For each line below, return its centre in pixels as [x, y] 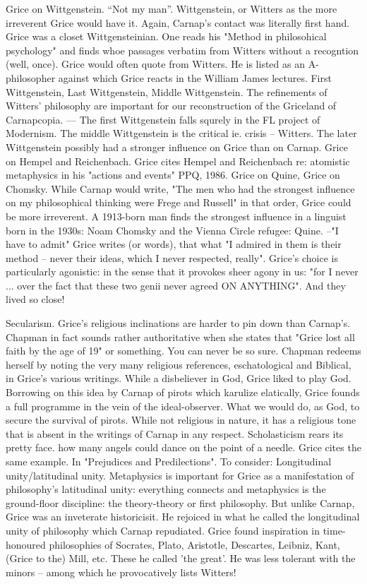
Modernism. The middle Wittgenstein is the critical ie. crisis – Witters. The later [181, 133]
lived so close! [35, 299]
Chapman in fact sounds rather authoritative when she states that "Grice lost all [180, 336]
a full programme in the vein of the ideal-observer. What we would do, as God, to [183, 406]
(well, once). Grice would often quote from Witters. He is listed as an [155, 64]
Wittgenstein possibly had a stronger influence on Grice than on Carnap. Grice [177, 147]
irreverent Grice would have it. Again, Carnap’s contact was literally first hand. [178, 22]
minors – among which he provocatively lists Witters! [121, 572]
